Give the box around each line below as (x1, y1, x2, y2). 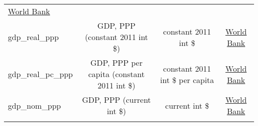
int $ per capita (160, 74, 214, 85)
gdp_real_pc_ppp (8, 68, 73, 80)
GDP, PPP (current (82, 94, 151, 105)
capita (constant (88, 68, 145, 80)
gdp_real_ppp (8, 31, 59, 42)
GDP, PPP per (90, 57, 143, 68)
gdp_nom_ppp (8, 99, 61, 111)
